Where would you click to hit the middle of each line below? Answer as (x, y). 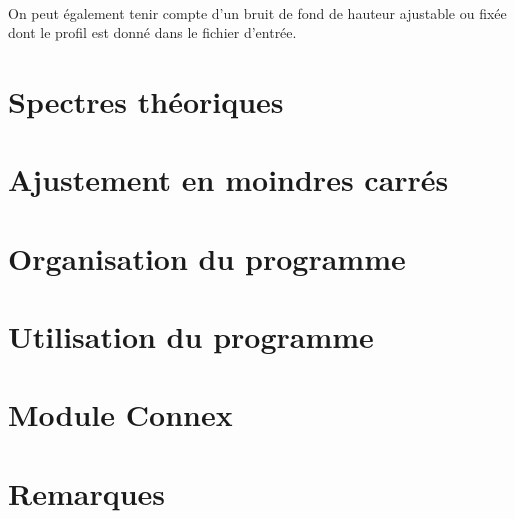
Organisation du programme (207, 257)
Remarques (87, 492)
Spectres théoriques (146, 100)
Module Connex (120, 414)
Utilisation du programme (191, 336)
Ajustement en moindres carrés (228, 179)
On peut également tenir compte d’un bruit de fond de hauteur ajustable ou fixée (257, 12)
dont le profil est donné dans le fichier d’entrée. (152, 32)
